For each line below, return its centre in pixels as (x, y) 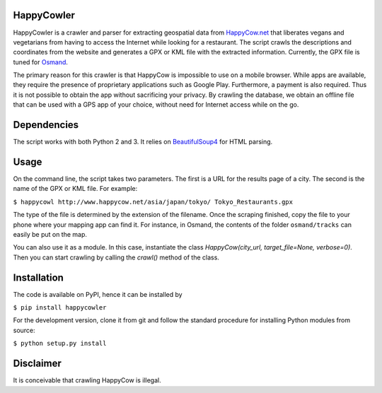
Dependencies (46, 125)
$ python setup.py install (60, 344)
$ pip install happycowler (60, 308)
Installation (38, 277)
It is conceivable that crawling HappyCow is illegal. (87, 380)
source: (24, 330)
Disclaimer (37, 364)
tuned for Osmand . (41, 62)
